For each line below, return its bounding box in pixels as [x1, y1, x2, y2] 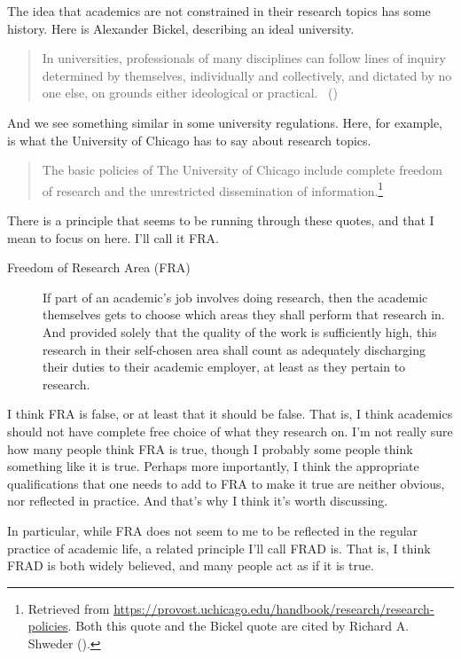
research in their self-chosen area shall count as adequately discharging [43, 340, 426, 358]
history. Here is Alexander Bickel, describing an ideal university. [7, 19, 355, 37]
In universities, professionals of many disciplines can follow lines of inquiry [42, 49, 446, 67]
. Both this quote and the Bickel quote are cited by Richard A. [67, 616, 410, 635]
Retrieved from [27, 599, 110, 617]
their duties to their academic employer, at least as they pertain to [43, 357, 406, 376]
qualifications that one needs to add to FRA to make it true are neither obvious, [7, 474, 445, 492]
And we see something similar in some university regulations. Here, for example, [7, 113, 443, 131]
